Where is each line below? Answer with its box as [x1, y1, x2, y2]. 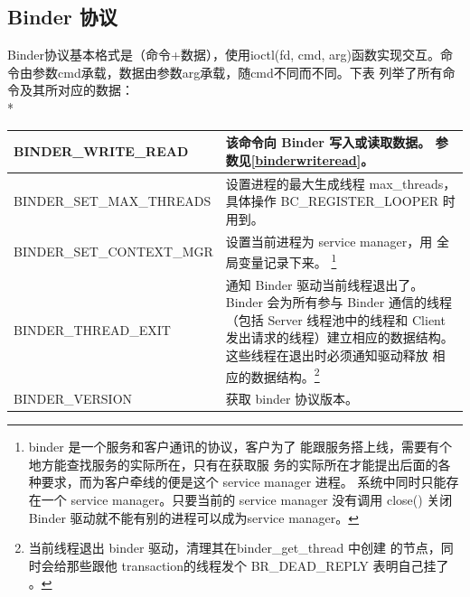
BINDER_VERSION [14, 389, 133, 408]
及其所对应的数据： [19, 80, 134, 99]
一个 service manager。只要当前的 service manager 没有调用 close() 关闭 [41, 490, 453, 508]
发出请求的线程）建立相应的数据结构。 [225, 328, 454, 347]
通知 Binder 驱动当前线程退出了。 [225, 275, 424, 294]
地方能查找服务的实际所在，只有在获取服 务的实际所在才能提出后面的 [28, 454, 438, 473]
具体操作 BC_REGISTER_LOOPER [225, 191, 439, 210]
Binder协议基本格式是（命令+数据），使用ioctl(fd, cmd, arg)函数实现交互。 [7, 45, 441, 64]
